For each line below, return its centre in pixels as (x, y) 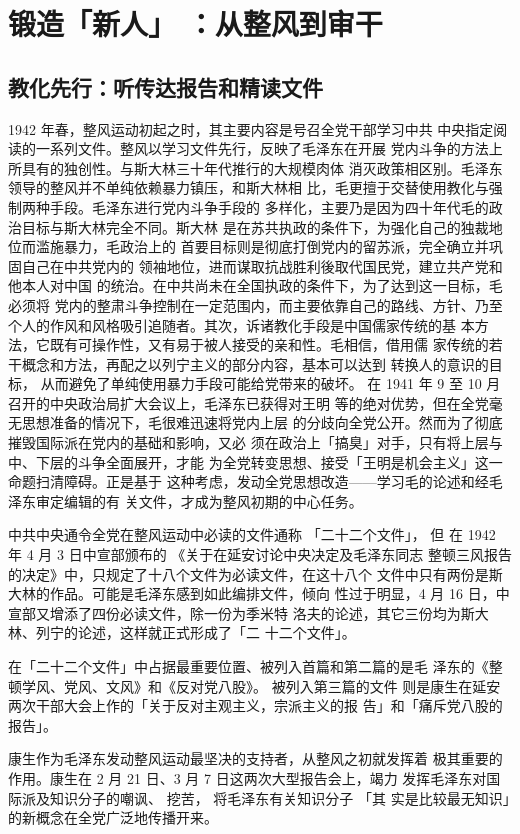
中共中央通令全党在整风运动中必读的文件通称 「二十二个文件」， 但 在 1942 (252, 534)
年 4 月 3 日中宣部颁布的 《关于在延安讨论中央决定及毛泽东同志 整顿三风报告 (260, 554)
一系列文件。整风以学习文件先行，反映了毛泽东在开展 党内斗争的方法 (262, 148)
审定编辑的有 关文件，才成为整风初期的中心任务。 (199, 500)
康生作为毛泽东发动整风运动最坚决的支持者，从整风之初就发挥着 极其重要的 (255, 758)
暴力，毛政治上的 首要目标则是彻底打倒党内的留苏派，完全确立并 (276, 246)
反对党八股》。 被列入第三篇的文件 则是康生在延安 (338, 685)
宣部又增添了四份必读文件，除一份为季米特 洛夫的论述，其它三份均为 (234, 612)
